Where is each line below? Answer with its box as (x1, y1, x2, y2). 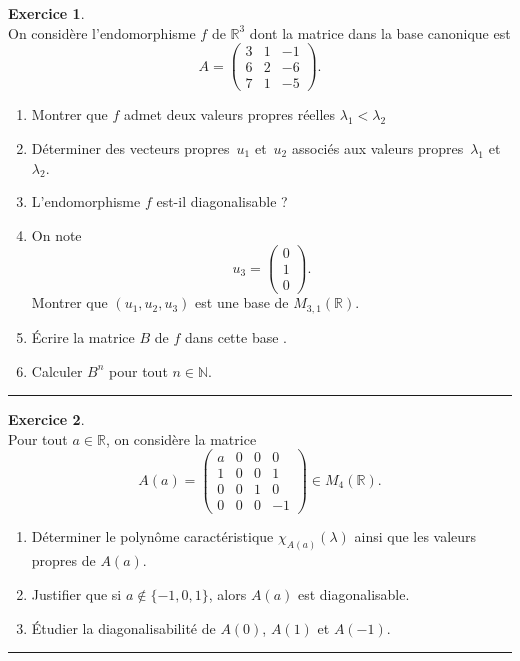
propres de (31, 550, 96, 571)
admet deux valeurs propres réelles (123, 104, 336, 125)
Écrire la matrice (31, 326, 135, 347)
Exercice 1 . (8, 3, 85, 23)
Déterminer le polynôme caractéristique (31, 526, 274, 547)
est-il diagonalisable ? (156, 191, 288, 212)
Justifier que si (31, 583, 122, 604)
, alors (208, 583, 247, 604)
